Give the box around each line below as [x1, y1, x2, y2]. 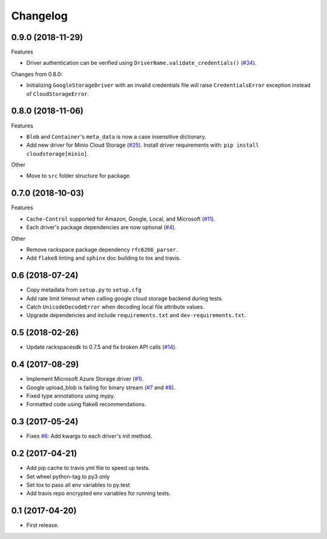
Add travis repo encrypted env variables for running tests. [26, 490, 171, 497]
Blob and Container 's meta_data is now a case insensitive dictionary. [26, 133, 206, 140]
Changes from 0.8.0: [11, 70, 63, 78]
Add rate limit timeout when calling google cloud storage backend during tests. [26, 295, 223, 302]
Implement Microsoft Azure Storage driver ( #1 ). [26, 375, 144, 383]
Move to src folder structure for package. [26, 172, 131, 179]
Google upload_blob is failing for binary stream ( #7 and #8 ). [26, 384, 176, 391]
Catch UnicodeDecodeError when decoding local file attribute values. [26, 303, 205, 310]
